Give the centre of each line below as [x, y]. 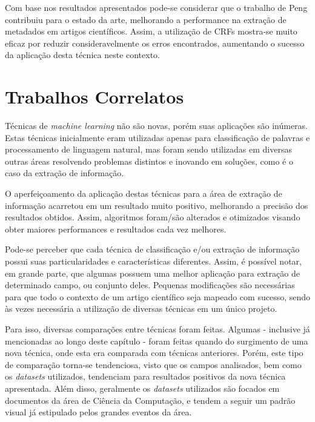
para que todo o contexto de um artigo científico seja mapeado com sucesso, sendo [158, 296]
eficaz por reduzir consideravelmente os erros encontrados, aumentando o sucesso [155, 43]
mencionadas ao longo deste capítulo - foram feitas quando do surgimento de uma [157, 341]
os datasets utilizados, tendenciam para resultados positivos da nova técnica [145, 376]
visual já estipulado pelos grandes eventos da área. [98, 412]
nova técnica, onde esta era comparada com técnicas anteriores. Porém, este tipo [154, 353]
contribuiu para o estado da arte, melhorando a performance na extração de [146, 19]
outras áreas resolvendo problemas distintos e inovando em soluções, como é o [149, 161]
